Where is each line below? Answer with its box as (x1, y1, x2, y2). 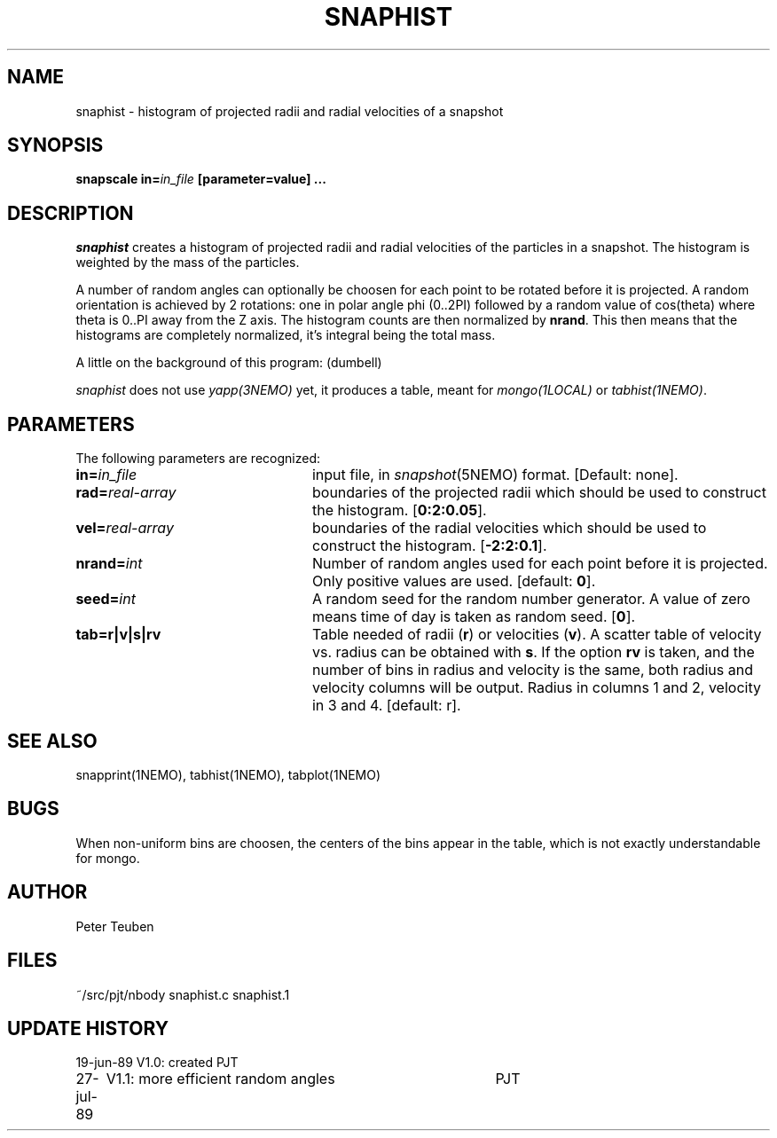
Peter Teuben (75, 918, 154, 934)
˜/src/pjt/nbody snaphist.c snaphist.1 (75, 986, 290, 1002)
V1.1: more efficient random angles (106, 1070, 335, 1088)
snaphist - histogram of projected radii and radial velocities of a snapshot (75, 103, 504, 119)
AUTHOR (7, 881, 88, 904)
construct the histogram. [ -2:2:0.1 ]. (311, 537, 547, 555)
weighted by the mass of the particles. (75, 255, 300, 271)
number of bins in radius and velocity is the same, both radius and (311, 661, 753, 679)
